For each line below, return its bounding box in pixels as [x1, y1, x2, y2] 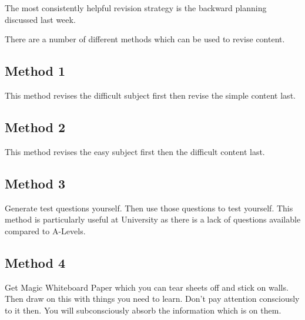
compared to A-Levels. [5, 224, 86, 237]
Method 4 [5, 253, 66, 271]
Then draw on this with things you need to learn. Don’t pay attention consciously [5, 292, 300, 305]
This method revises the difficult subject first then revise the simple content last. [5, 89, 296, 101]
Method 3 [5, 174, 66, 192]
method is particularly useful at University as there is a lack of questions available [5, 213, 301, 225]
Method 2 [5, 117, 66, 136]
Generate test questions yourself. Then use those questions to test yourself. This [5, 201, 293, 214]
